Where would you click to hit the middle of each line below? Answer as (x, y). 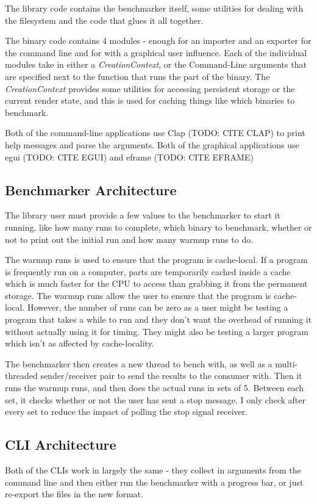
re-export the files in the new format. (74, 494)
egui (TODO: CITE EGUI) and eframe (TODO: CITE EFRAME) (129, 157)
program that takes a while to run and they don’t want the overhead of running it (158, 319)
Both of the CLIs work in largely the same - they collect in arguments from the (153, 470)
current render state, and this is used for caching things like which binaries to (150, 100)
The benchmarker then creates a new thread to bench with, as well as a (139, 363)
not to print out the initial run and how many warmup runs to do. (129, 239)
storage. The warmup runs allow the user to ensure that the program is (138, 295)
